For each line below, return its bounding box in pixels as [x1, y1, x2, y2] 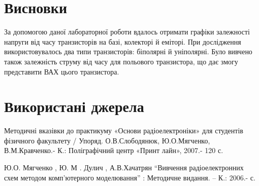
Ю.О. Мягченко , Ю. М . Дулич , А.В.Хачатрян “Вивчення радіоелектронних [4, 162, 244, 172]
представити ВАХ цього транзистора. [4, 66, 119, 77]
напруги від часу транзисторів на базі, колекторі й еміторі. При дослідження [4, 36, 241, 47]
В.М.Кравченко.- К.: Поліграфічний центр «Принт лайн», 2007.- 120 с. [4, 145, 223, 156]
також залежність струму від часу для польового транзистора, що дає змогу [4, 56, 238, 66]
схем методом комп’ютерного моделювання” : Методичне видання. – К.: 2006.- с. [4, 172, 255, 182]
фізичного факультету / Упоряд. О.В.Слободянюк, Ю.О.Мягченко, [4, 135, 210, 145]
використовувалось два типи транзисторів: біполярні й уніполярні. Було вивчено [4, 46, 252, 57]
